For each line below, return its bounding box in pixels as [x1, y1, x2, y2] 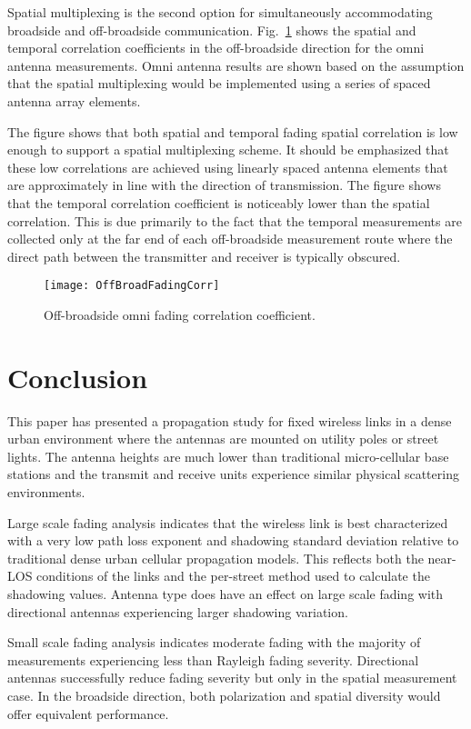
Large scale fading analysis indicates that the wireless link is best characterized [7, 513, 448, 532]
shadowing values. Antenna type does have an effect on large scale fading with [7, 584, 444, 604]
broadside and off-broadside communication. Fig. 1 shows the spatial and [7, 20, 416, 39]
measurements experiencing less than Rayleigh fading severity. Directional [7, 650, 419, 669]
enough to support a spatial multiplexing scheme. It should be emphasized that [7, 140, 449, 159]
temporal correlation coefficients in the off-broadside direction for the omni [7, 38, 425, 57]
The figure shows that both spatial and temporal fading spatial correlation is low [7, 122, 458, 141]
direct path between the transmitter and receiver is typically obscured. [7, 246, 401, 265]
